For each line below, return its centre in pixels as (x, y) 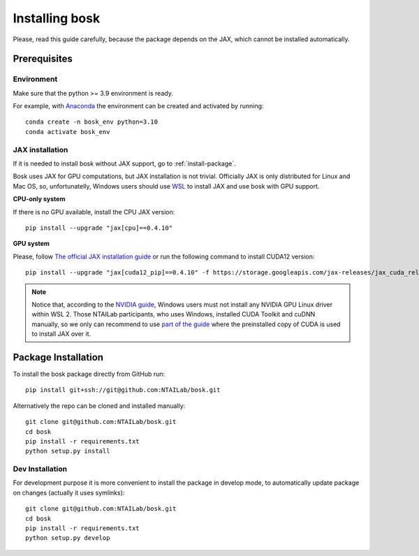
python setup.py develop (68, 538)
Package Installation (58, 357)
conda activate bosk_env (68, 132)
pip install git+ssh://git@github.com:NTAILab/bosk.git (123, 390)
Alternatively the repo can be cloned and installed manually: (99, 406)
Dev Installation (40, 469)
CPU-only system (39, 199)
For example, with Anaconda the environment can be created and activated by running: (138, 106)
